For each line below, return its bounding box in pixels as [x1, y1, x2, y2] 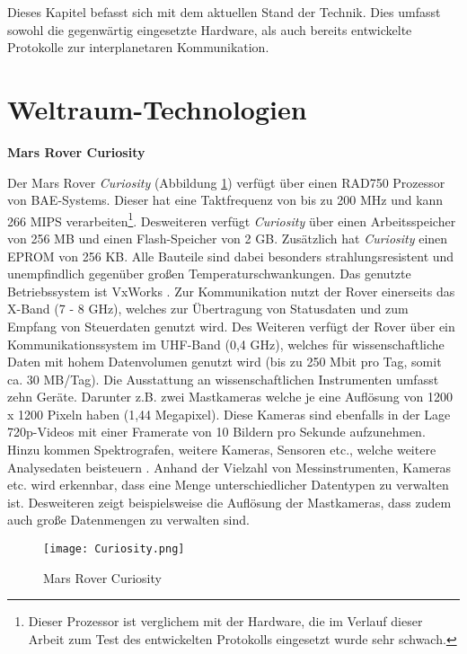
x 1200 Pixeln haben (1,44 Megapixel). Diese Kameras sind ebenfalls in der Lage [7, 404, 451, 423]
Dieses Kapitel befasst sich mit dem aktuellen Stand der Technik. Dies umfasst [7, 3, 441, 21]
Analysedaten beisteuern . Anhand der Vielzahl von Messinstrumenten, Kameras [7, 457, 452, 476]
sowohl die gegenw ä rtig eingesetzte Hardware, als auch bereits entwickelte [7, 20, 412, 39]
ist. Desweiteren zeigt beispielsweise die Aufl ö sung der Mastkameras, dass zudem [7, 492, 452, 511]
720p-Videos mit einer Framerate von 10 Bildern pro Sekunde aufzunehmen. [7, 422, 426, 441]
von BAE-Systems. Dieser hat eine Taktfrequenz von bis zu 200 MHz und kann [7, 190, 444, 209]
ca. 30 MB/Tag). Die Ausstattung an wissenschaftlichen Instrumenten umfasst [7, 369, 439, 388]
